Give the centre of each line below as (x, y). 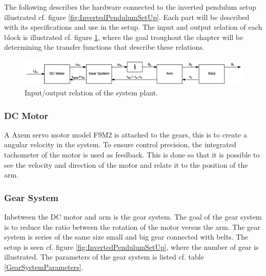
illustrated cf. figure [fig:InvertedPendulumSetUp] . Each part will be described (127, 17)
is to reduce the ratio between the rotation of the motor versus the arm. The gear (132, 226)
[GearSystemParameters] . (44, 267)
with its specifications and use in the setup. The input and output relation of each (133, 27)
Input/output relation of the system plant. (91, 93)
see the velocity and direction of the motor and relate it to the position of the (126, 164)
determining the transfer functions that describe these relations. (104, 47)
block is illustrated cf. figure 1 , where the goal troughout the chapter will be (124, 37)
